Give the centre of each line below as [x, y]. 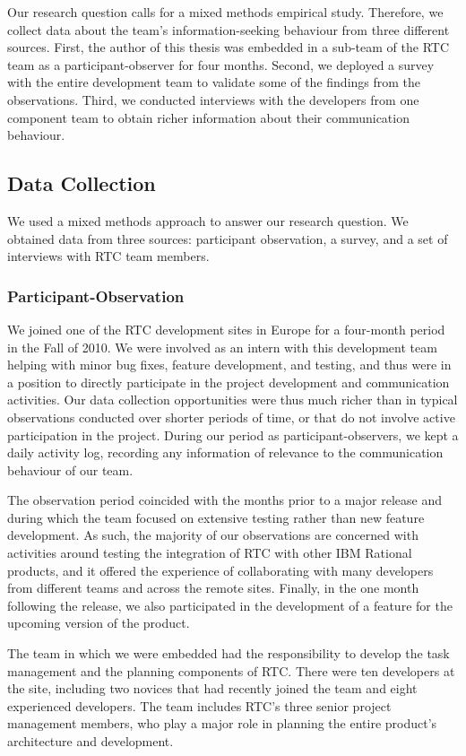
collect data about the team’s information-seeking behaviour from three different [229, 29]
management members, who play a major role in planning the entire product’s [222, 723]
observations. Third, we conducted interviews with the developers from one [213, 99]
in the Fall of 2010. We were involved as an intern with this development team [222, 347]
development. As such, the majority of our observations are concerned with [213, 535]
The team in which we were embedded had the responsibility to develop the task [229, 653]
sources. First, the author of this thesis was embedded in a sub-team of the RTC [229, 47]
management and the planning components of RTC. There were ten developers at [231, 670]
